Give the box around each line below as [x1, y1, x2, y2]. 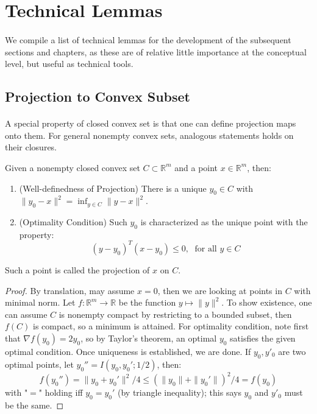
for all [194, 244, 217, 253]
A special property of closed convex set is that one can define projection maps [5, 117, 296, 130]
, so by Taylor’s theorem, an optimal [80, 331, 217, 344]
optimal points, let [5, 357, 74, 370]
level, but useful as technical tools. [5, 57, 134, 70]
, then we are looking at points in [157, 284, 282, 296]
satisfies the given [230, 331, 296, 344]
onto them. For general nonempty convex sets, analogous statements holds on [5, 128, 294, 141]
